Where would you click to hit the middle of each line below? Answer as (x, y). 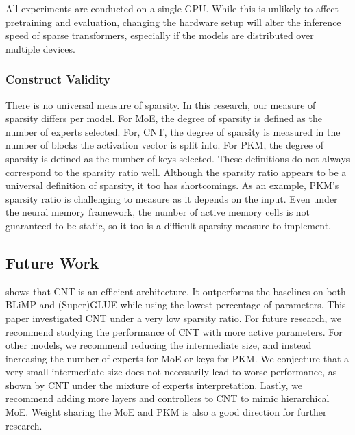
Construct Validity (58, 79)
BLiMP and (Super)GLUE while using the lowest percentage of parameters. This (176, 304)
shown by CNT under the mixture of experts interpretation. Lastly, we (154, 385)
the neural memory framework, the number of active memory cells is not (158, 212)
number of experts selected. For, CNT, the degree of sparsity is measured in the (173, 131)
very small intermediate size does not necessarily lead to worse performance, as (171, 372)
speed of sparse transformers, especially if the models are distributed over (160, 35)
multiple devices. (40, 48)
